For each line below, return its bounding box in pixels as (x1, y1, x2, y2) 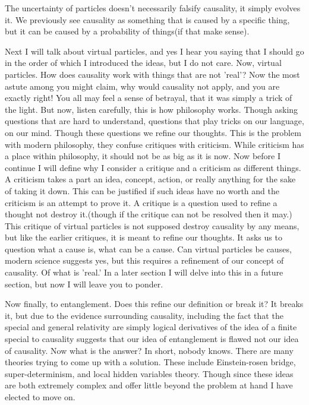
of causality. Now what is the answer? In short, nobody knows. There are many (5, 344, 294, 356)
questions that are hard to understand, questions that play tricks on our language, (5, 115, 304, 127)
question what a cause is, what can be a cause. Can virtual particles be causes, (5, 242, 292, 255)
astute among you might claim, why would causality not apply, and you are (5, 80, 280, 92)
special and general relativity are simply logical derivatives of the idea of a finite (5, 321, 297, 333)
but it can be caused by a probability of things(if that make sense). (5, 25, 250, 37)
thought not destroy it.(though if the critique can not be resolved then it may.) (5, 208, 292, 220)
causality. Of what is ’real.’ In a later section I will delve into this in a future (5, 266, 283, 279)
